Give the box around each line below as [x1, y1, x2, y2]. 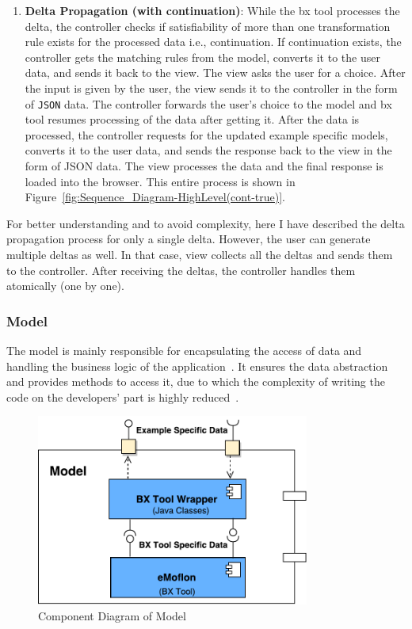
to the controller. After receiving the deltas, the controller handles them [6, 261, 356, 278]
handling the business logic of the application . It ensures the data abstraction [6, 357, 388, 374]
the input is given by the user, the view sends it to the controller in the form [25, 79, 398, 96]
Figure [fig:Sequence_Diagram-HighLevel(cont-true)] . [25, 189, 285, 205]
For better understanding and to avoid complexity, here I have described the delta [6, 215, 405, 231]
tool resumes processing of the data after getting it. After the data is [25, 111, 360, 128]
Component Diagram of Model [38, 607, 186, 623]
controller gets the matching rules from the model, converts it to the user [25, 48, 380, 65]
